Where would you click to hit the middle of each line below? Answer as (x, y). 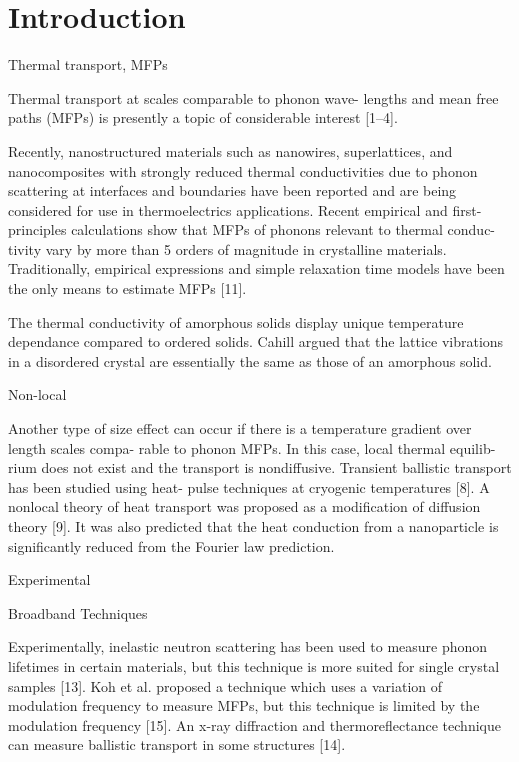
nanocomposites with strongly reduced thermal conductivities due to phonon (243, 170)
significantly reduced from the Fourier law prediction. (171, 545)
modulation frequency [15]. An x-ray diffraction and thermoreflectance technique (254, 724)
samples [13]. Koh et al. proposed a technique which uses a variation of (225, 685)
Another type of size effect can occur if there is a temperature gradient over (240, 428)
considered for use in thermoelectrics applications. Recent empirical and (228, 209)
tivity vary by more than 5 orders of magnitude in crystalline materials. (227, 248)
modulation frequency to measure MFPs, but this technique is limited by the (244, 705)
